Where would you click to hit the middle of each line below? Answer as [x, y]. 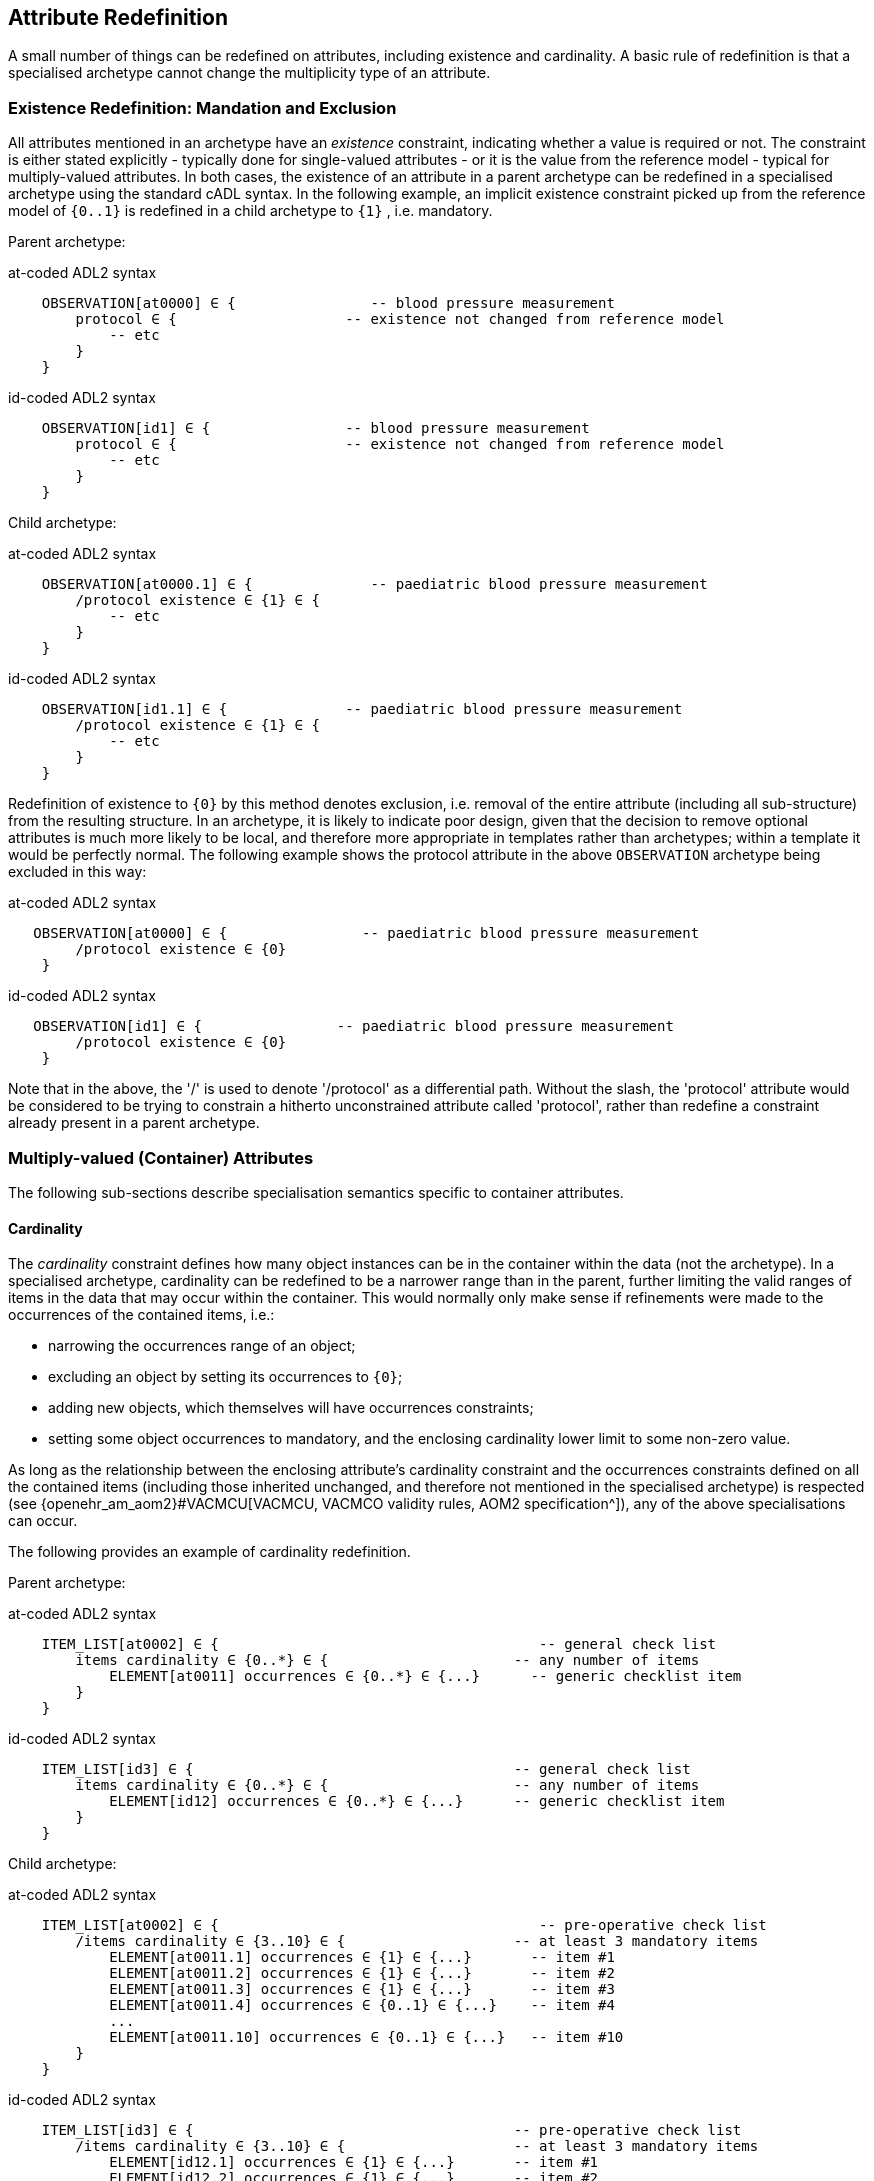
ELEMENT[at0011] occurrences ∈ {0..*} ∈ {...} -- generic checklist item [425, 1676]
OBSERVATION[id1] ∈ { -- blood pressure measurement [315, 428]
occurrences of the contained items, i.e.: [141, 1315]
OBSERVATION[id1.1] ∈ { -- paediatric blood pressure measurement [362, 709]
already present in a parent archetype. [134, 1123]
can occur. [43, 1521]
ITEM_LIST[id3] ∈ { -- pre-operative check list [391, 2130]
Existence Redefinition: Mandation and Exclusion [202, 107]
